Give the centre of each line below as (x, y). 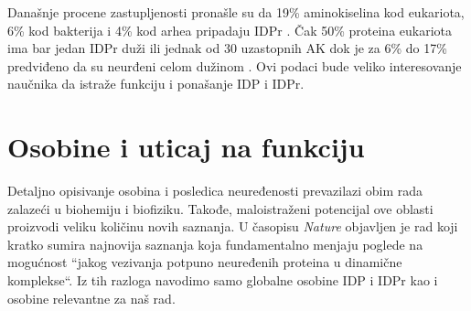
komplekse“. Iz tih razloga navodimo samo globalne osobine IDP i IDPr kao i (223, 280)
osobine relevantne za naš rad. (91, 298)
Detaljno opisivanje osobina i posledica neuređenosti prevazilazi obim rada (215, 191)
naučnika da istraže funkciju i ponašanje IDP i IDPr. (156, 84)
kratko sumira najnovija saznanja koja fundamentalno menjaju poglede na (215, 244)
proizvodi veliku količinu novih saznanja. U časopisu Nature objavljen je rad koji (233, 226)
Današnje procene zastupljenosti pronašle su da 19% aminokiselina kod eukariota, (236, 12)
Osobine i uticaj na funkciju (186, 147)
